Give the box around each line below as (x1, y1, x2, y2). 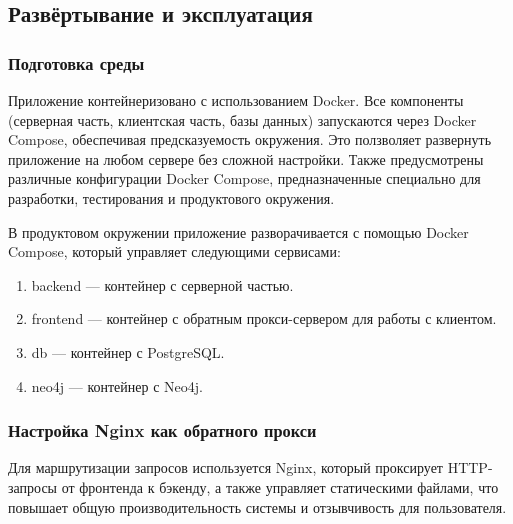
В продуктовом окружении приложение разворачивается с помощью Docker (8, 221, 469, 242)
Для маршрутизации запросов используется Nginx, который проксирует (8, 457, 443, 478)
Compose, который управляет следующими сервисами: (8, 241, 341, 262)
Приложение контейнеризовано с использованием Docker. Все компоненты (8, 90, 464, 110)
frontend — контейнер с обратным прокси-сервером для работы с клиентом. (31, 308, 497, 329)
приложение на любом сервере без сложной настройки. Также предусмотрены (8, 148, 484, 169)
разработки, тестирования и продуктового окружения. (8, 187, 335, 208)
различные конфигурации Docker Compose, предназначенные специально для (8, 168, 481, 189)
